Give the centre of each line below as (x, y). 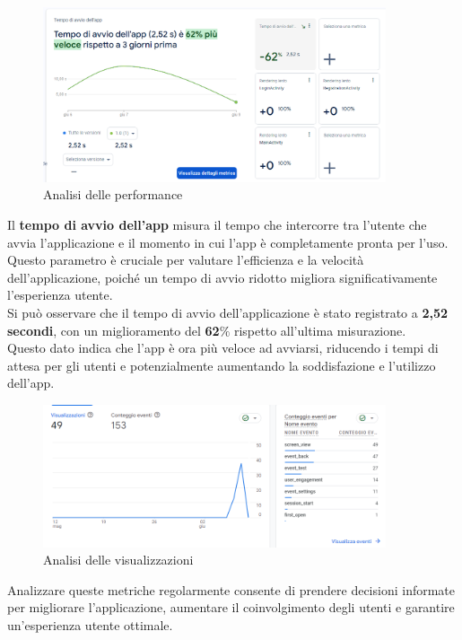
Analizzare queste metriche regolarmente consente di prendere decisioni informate (231, 589)
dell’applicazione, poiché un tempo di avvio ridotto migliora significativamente (222, 277)
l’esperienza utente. (60, 295)
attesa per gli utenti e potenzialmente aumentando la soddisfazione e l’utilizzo (222, 365)
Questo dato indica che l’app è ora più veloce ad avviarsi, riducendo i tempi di (223, 348)
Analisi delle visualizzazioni (118, 560)
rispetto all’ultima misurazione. (320, 330)
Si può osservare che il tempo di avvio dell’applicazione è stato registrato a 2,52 (228, 313)
